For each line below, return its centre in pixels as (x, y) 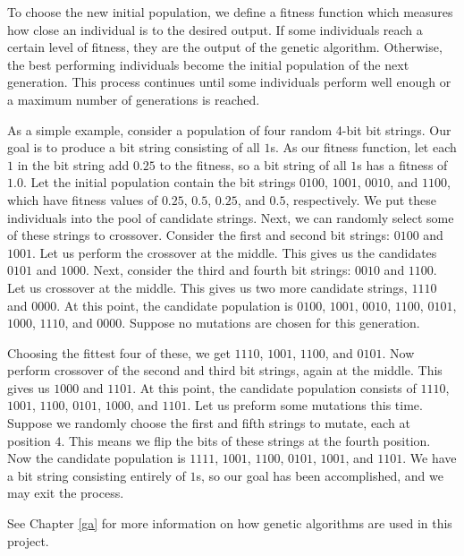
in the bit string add (73, 164)
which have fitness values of (83, 199)
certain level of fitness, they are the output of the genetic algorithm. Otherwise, (225, 47)
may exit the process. (66, 493)
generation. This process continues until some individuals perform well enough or (229, 82)
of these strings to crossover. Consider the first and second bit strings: (198, 235)
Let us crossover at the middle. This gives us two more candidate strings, (207, 287)
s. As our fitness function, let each (363, 147)
